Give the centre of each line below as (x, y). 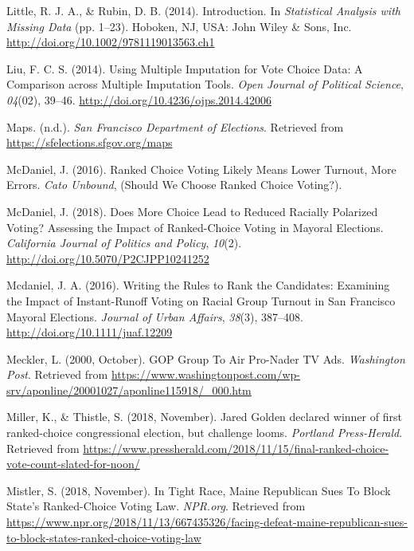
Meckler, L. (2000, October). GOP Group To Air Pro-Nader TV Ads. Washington (206, 358)
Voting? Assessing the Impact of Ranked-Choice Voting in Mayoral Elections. (195, 227)
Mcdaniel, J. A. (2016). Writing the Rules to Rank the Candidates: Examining (198, 285)
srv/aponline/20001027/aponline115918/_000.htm (129, 390)
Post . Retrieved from (57, 374)
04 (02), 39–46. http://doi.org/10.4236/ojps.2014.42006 (139, 99)
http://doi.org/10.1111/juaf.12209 (90, 332)
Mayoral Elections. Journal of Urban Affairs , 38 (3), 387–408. (155, 316)
